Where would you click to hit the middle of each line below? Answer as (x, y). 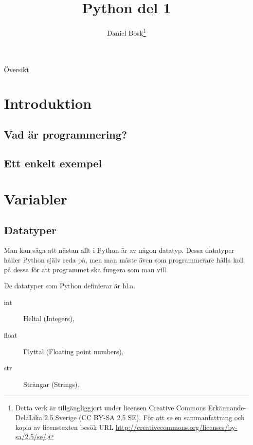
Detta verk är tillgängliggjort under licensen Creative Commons (110, 408)
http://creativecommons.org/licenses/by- (177, 427)
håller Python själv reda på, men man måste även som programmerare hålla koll (124, 260)
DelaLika (29, 417)
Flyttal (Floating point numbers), (73, 351)
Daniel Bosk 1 (126, 32)
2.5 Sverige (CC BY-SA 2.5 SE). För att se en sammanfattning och (145, 417)
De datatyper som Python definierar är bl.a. (70, 286)
